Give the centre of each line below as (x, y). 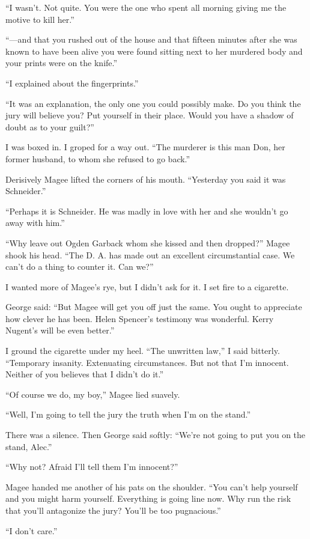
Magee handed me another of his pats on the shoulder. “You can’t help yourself (152, 486)
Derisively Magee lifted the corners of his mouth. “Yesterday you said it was (146, 179)
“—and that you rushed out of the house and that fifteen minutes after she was (151, 39)
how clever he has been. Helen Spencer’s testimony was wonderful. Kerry (140, 318)
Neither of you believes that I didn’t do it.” (85, 374)
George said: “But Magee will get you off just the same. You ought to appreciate (154, 307)
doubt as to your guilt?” (50, 126)
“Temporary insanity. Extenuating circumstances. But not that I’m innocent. (147, 362)
